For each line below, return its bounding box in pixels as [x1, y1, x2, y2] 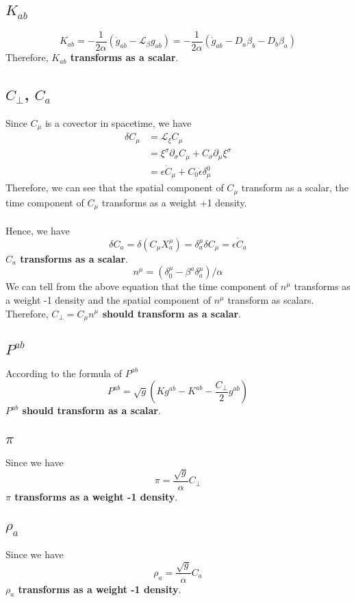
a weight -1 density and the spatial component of [5, 292, 211, 306]
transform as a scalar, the [241, 180, 349, 195]
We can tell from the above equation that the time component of [5, 279, 278, 293]
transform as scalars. [227, 292, 314, 306]
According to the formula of [5, 365, 123, 380]
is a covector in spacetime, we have [44, 115, 192, 130]
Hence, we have [5, 223, 70, 237]
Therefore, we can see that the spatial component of [5, 180, 224, 195]
